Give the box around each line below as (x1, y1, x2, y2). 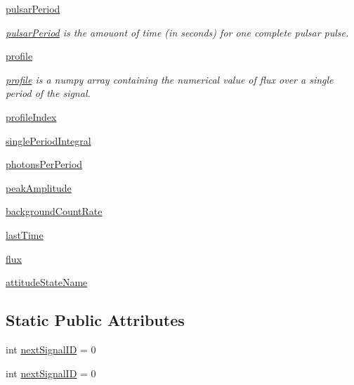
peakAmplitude (6, 180, 72, 195)
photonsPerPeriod (6, 157, 83, 171)
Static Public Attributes (6, 309, 185, 331)
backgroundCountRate (6, 204, 103, 218)
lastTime (6, 227, 44, 242)
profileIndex (6, 109, 57, 124)
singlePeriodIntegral (6, 133, 91, 148)
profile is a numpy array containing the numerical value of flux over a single (6, 72, 334, 86)
